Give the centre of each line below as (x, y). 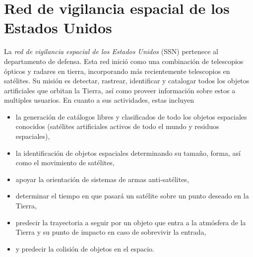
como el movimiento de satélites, (65, 162)
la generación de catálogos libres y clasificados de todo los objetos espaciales (131, 116)
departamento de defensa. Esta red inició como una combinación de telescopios (124, 61)
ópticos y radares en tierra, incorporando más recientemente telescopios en (117, 71)
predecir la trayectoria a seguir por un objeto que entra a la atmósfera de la (131, 222)
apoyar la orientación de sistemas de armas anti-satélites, (102, 179)
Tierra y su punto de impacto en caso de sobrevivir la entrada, (111, 232)
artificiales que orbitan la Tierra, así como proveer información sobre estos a (120, 90)
